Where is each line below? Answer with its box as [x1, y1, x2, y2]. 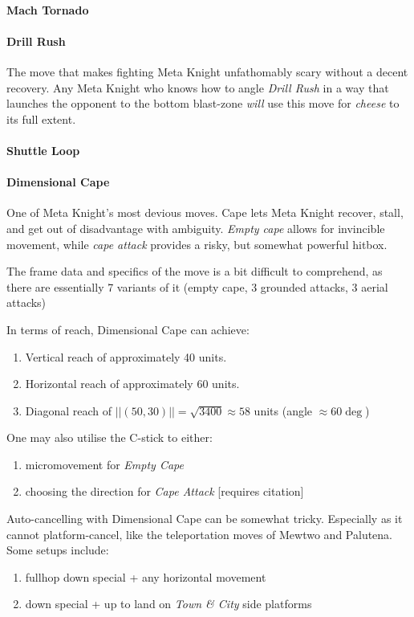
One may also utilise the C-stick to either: [6, 429, 213, 446]
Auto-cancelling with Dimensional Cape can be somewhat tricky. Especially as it [6, 510, 403, 527]
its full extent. [6, 110, 76, 127]
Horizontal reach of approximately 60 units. [25, 375, 240, 392]
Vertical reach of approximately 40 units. [25, 348, 227, 365]
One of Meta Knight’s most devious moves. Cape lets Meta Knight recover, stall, [6, 204, 404, 221]
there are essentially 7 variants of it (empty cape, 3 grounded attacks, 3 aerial [6, 278, 388, 295]
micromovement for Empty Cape [25, 456, 184, 472]
